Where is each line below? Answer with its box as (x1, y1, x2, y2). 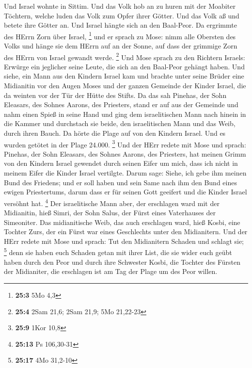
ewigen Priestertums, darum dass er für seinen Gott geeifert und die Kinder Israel (4, 187, 247, 197)
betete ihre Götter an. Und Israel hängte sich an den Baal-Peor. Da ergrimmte (4, 20, 237, 30)
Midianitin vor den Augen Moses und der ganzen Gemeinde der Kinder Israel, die (4, 80, 246, 91)
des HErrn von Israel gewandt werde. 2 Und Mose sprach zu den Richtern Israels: (4, 50, 245, 62)
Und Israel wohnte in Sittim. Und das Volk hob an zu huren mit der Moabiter (4, 1, 236, 11)
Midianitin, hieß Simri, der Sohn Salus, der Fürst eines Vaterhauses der (4, 208, 216, 218)
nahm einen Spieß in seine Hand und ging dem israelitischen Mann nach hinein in (4, 109, 246, 119)
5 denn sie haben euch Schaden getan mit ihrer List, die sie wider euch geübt (4, 246, 232, 257)
